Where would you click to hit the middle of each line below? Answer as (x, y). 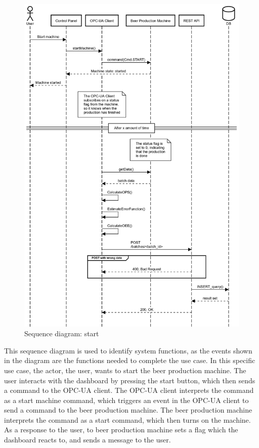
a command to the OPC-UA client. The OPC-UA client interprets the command (129, 390)
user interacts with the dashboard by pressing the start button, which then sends (130, 380)
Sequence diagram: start (62, 333)
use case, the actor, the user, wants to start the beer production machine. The (125, 370)
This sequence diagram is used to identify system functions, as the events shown (128, 350)
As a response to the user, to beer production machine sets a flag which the (121, 430)
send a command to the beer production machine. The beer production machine (128, 410)
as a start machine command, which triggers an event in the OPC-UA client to (126, 400)
